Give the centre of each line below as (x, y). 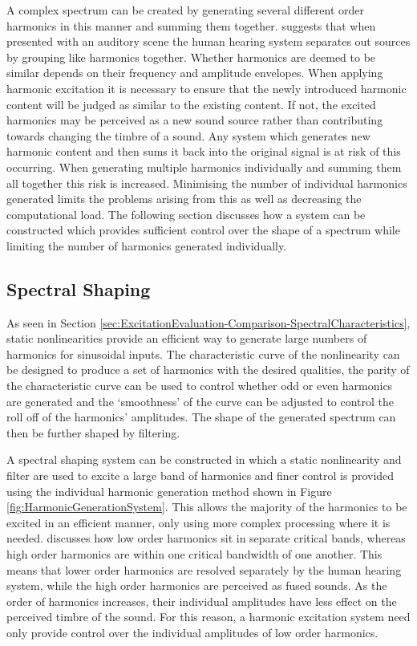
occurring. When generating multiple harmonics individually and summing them (204, 167)
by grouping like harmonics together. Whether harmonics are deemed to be (191, 57)
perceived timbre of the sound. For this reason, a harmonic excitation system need (208, 617)
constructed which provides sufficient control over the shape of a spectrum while (203, 230)
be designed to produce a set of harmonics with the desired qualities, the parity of (208, 370)
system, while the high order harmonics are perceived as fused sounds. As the (197, 585)
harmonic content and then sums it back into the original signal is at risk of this (204, 151)
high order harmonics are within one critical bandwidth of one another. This (194, 554)
